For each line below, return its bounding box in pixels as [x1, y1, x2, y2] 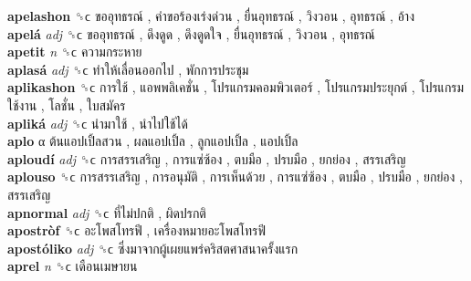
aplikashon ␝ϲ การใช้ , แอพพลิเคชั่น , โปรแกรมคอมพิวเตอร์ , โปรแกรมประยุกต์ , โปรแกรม [7, 78, 465, 97]
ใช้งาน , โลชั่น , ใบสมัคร [7, 95, 126, 114]
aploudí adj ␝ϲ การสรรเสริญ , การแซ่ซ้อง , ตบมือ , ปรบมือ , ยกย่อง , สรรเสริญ [7, 149, 406, 168]
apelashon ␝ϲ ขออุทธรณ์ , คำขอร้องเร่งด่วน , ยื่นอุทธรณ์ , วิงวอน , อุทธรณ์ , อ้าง [7, 6, 414, 25]
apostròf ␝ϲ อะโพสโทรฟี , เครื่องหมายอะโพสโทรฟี [7, 221, 266, 240]
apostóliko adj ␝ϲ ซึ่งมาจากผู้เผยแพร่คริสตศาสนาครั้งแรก [7, 238, 298, 257]
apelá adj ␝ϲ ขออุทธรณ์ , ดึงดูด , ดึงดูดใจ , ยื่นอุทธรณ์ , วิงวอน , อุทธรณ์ [7, 24, 375, 43]
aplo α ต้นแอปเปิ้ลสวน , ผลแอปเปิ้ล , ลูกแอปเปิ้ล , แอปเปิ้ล [7, 131, 298, 151]
